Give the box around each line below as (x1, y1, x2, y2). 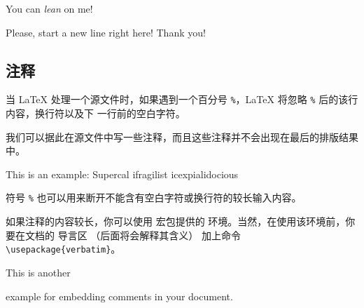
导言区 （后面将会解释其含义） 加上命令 (57, 227, 241, 242)
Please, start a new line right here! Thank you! (6, 25, 206, 39)
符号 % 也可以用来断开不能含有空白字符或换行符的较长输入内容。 (6, 190, 302, 205)
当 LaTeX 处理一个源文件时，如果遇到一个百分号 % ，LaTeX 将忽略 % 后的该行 (6, 92, 358, 107)
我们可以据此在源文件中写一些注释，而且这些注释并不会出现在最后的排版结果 (6, 129, 358, 144)
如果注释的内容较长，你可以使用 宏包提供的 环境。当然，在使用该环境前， (6, 214, 346, 229)
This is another (6, 265, 71, 279)
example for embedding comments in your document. (6, 288, 233, 303)
